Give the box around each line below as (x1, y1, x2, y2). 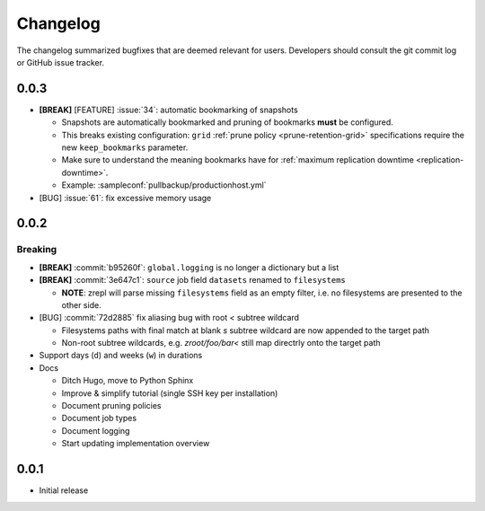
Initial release (39, 485, 89, 496)
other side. (61, 299, 102, 310)
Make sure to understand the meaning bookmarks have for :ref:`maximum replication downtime (61, 154, 415, 165)
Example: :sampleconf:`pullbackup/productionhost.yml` (61, 180, 267, 190)
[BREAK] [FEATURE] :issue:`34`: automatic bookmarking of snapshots (39, 104, 298, 115)
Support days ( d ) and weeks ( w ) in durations (39, 350, 203, 361)
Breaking (16, 243, 57, 256)
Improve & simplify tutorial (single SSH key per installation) (61, 387, 278, 399)
